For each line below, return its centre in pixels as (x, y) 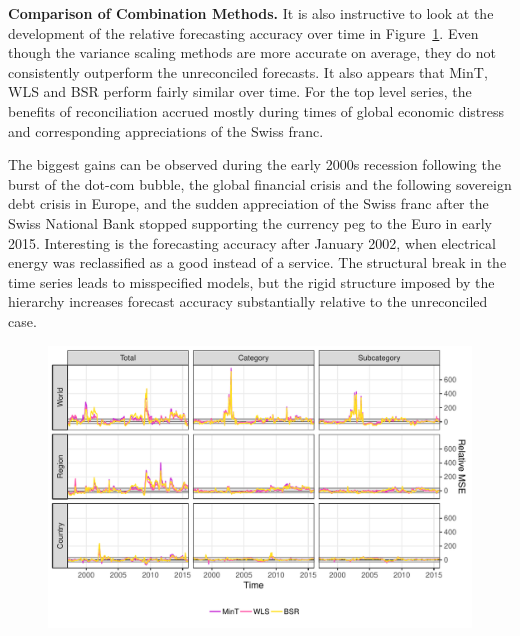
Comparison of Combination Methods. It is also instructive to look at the (251, 13)
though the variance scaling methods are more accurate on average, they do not (252, 52)
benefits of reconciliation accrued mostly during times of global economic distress (256, 110)
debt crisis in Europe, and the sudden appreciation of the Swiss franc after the (248, 203)
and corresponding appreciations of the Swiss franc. (166, 130)
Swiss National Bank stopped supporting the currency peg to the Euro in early (250, 222)
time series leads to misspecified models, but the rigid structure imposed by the (251, 281)
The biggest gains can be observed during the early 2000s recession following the (254, 164)
